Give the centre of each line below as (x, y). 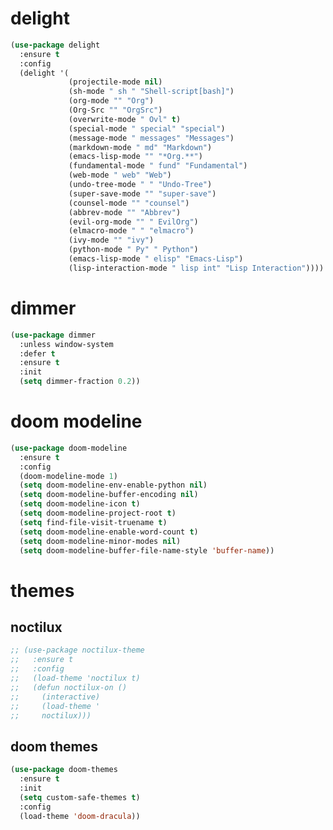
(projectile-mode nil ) (115, 82)
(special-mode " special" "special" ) (147, 128)
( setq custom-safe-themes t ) (80, 797)
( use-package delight (55, 45)
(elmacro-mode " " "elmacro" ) (131, 231)
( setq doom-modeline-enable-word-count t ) (109, 532)
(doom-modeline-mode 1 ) (68, 476)
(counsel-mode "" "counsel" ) (129, 203)
